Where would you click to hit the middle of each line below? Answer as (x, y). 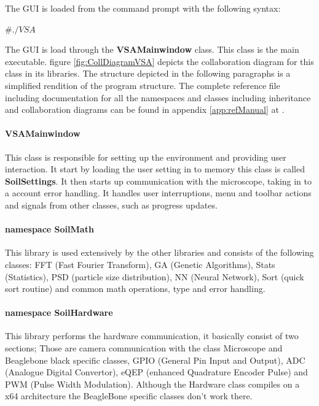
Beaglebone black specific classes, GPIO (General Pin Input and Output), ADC (155, 360)
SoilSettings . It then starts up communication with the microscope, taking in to (159, 181)
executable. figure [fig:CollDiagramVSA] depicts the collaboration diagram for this (159, 61)
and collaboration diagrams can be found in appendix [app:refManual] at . (145, 109)
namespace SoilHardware (59, 312)
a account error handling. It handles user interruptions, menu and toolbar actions (158, 193)
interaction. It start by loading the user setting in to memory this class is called (155, 169)
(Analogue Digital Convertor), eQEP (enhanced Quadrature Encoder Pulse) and (156, 372)
